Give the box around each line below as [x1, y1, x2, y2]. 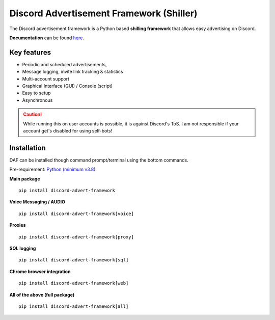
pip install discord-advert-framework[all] [18, 303, 129, 309]
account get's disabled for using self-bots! [23, 127, 113, 134]
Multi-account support [22, 75, 70, 82]
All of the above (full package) [9, 291, 75, 298]
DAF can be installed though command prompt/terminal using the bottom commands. [9, 157, 188, 163]
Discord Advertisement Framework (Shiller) [9, 8, 198, 19]
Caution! [23, 111, 42, 117]
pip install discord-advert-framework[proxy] [18, 234, 134, 239]
